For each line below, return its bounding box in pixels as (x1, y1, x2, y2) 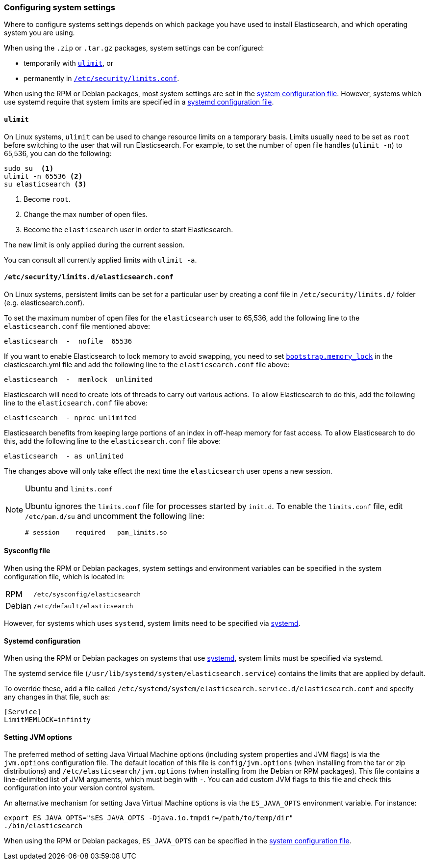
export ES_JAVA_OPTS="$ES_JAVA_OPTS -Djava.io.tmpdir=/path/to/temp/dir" (4, 814, 294, 822)
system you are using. (4, 28, 75, 37)
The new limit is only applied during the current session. (4, 240, 185, 249)
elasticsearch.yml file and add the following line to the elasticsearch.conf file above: (4, 360, 290, 369)
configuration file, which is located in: (4, 572, 125, 581)
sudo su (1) (4, 164, 54, 172)
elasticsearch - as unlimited (4, 452, 124, 460)
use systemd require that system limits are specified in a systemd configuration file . (4, 98, 274, 107)
